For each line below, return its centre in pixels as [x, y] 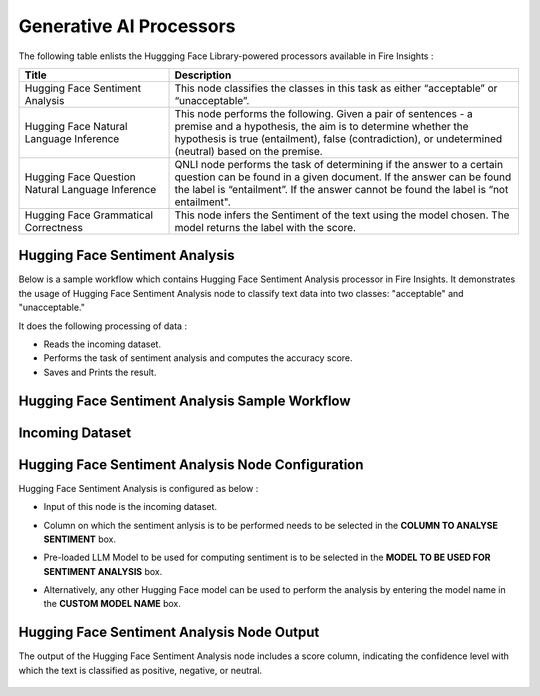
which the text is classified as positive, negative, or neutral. [140, 670]
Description [203, 75]
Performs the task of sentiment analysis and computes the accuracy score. [198, 358]
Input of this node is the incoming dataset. [130, 507]
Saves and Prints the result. [100, 372]
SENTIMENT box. [80, 539]
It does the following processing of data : [103, 326]
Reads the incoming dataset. [102, 344]
